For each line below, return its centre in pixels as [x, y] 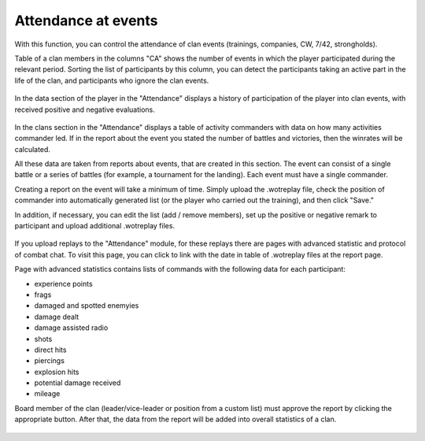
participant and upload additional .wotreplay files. [95, 226]
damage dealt [57, 317]
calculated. [33, 149]
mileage [47, 394]
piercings [49, 361]
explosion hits [57, 372]
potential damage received [78, 383]
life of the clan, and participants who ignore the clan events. [112, 80]
